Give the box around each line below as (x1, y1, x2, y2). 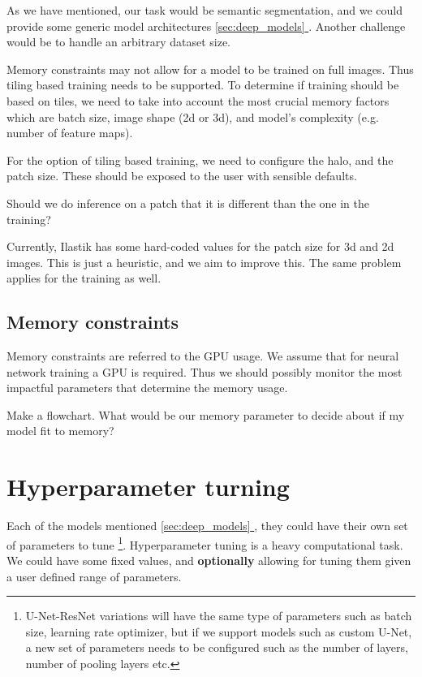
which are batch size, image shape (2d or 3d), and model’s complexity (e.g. (6, 108, 379, 125)
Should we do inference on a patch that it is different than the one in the (6, 194, 369, 211)
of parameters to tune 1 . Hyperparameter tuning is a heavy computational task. (6, 533, 403, 553)
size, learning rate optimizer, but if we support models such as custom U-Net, (25, 623, 412, 640)
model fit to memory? (6, 422, 114, 439)
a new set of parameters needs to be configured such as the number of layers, (25, 639, 408, 656)
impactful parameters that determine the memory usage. (6, 379, 288, 396)
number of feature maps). (6, 124, 133, 141)
